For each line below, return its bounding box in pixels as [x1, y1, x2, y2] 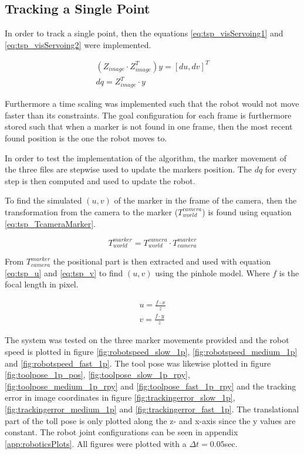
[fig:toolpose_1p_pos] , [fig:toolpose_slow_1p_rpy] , [5, 368, 190, 381]
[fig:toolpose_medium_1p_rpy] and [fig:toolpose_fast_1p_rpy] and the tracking [5, 380, 296, 392]
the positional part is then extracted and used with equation [53, 255, 271, 267]
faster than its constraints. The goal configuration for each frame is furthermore [5, 109, 292, 121]
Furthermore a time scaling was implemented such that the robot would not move [5, 97, 299, 110]
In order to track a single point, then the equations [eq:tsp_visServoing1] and [5, 27, 283, 39]
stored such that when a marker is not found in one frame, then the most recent [5, 120, 293, 133]
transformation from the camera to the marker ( [5, 205, 178, 218]
